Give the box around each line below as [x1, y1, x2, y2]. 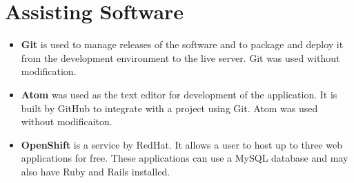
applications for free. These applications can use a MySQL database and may [21, 151, 348, 165]
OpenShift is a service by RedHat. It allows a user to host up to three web [21, 137, 342, 151]
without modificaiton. [21, 114, 112, 129]
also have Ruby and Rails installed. [21, 164, 170, 178]
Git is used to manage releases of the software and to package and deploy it [21, 37, 344, 52]
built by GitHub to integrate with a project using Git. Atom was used [21, 100, 318, 115]
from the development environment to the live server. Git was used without [21, 50, 340, 65]
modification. [21, 64, 77, 78]
